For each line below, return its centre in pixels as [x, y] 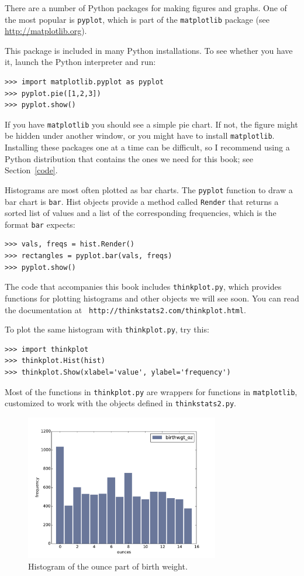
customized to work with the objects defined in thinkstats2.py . [120, 403]
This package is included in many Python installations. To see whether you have [149, 50]
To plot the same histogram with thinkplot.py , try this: [107, 329]
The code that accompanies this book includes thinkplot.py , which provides [143, 287]
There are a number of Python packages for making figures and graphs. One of [146, 8]
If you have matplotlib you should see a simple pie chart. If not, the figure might [151, 124]
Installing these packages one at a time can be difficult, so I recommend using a [147, 147]
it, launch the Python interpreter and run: [80, 62]
